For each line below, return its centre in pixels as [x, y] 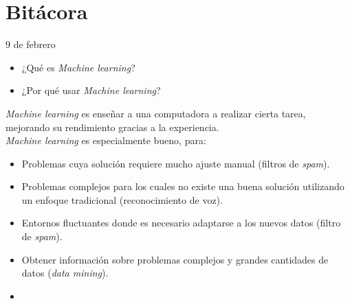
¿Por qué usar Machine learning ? [91, 90]
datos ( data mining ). [65, 273]
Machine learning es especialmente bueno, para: [106, 140]
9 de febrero [31, 44]
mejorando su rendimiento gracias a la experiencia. [112, 127]
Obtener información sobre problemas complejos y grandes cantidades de [175, 259]
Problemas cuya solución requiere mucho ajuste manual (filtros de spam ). [176, 163]
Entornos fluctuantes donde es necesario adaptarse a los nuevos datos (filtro [181, 223]
